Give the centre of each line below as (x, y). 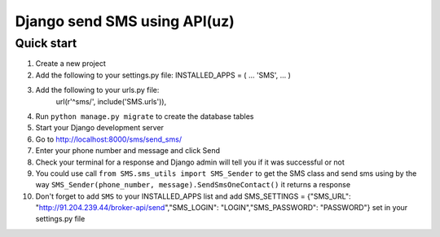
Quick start (46, 43)
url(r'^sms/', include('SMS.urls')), (111, 101)
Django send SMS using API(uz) (125, 21)
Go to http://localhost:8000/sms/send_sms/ (109, 139)
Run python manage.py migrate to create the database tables (145, 116)
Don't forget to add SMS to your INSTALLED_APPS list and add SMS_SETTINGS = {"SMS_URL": (193, 196)
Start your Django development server (100, 128)
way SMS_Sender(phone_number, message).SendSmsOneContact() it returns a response (193, 185)
